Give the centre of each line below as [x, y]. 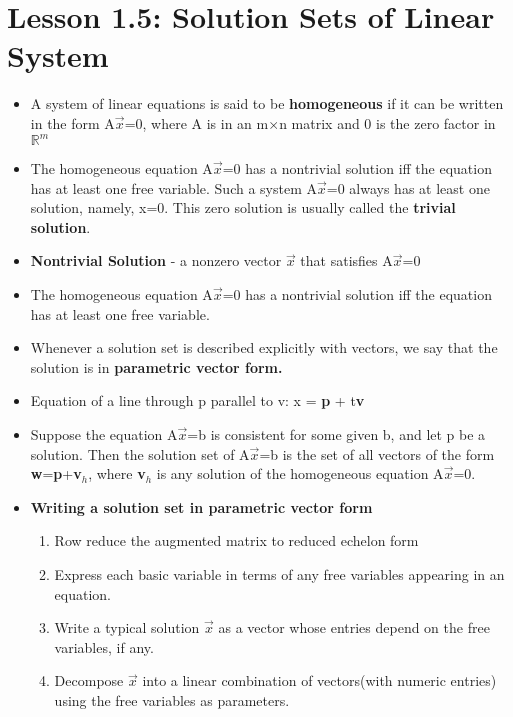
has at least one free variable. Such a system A [173, 187]
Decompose [89, 680]
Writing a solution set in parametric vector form [201, 506]
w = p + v [56, 473]
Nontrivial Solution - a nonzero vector [156, 260]
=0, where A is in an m [196, 122]
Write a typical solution [127, 627]
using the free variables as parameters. [172, 699]
